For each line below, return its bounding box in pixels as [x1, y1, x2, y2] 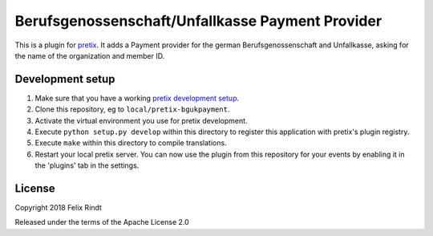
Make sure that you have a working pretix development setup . [34, 93, 240, 103]
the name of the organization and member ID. [14, 51, 165, 60]
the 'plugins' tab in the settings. [34, 161, 140, 170]
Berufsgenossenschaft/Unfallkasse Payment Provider [14, 12, 382, 30]
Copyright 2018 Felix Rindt [14, 203, 102, 213]
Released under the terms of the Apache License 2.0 [14, 218, 190, 227]
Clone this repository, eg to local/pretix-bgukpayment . [34, 104, 230, 114]
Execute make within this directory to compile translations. [34, 138, 228, 148]
